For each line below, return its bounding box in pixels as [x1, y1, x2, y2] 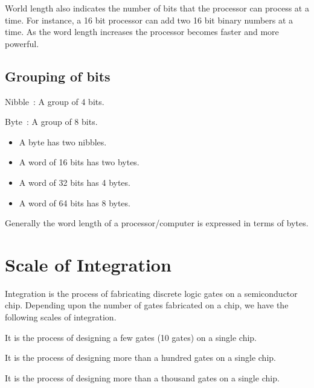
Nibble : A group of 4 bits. [5, 95, 104, 107]
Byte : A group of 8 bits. [5, 115, 98, 128]
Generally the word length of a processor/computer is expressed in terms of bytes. [5, 217, 309, 229]
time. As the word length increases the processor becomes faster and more [5, 25, 279, 38]
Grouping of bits [5, 66, 111, 85]
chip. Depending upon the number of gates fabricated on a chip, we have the [5, 299, 289, 311]
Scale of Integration [5, 252, 171, 276]
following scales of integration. [5, 311, 117, 323]
